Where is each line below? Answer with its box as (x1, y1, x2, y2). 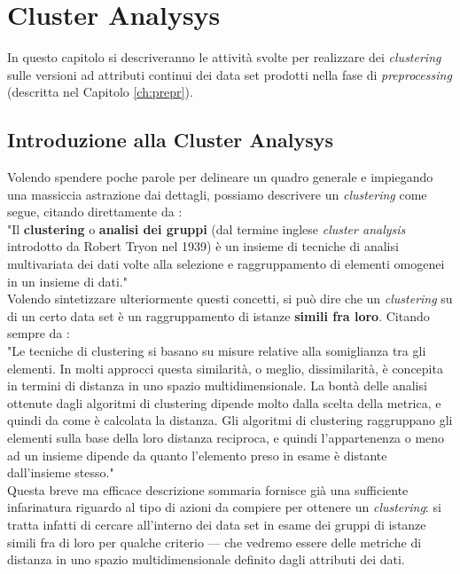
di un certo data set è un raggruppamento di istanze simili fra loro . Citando (7, 306, 430, 325)
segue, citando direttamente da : (7, 202, 183, 221)
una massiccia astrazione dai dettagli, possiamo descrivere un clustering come (7, 185, 427, 203)
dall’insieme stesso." (7, 463, 114, 482)
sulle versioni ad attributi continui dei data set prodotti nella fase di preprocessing (7, 65, 452, 83)
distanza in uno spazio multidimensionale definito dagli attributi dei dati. (7, 550, 405, 569)
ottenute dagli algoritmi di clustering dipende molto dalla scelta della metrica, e (7, 393, 441, 412)
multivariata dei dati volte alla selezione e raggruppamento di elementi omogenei (7, 255, 445, 273)
